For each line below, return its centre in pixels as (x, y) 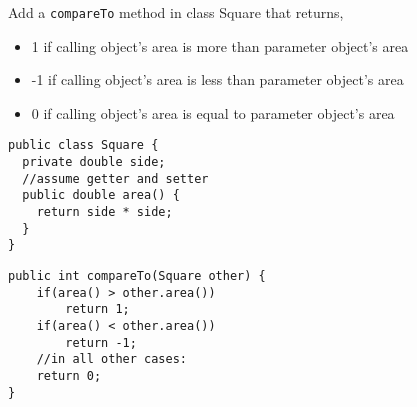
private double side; (94, 162)
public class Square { (83, 145)
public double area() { (101, 195)
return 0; (69, 375)
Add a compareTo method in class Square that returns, (176, 12)
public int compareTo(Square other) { (137, 276)
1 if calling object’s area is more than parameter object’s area (220, 45)
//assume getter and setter (115, 178)
